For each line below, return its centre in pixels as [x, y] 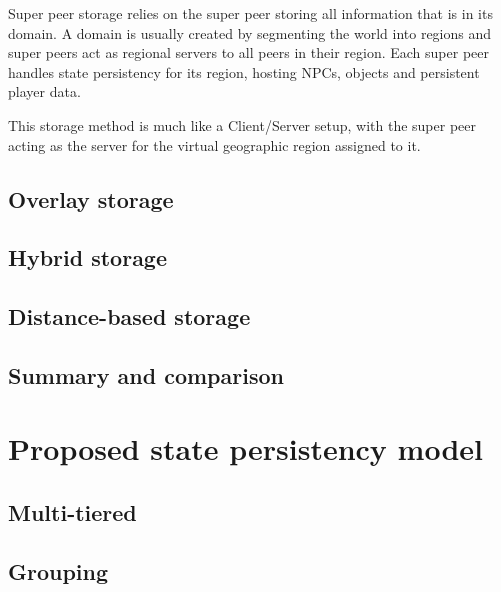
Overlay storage [91, 198]
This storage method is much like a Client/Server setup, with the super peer [242, 124]
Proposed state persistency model [245, 448]
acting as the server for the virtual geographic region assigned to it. [214, 144]
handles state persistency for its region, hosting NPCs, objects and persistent [244, 71]
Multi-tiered [72, 512]
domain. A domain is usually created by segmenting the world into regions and [250, 32]
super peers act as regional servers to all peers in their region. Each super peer [248, 52]
